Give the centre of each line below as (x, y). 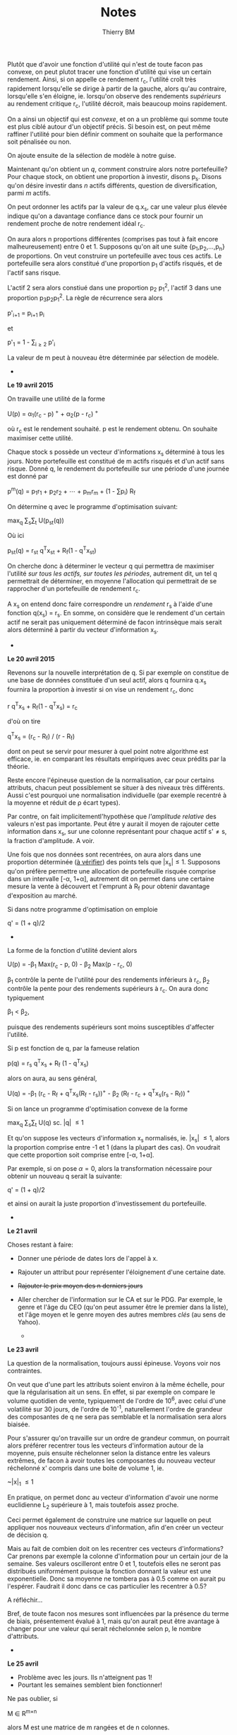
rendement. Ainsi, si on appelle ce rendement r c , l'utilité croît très (102, 80)
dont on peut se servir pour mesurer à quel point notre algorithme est (108, 752)
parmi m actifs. (29, 193)
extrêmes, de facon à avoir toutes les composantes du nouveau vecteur (112, 1460)
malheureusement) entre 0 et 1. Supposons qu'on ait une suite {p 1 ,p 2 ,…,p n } (116, 247)
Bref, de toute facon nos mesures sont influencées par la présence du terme (118, 1614)
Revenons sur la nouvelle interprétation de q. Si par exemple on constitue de (118, 672)
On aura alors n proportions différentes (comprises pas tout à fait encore (113, 239)
